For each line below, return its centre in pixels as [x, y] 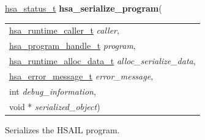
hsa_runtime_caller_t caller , [64, 30]
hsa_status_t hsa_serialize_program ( [84, 8]
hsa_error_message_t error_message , [81, 76]
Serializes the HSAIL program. [62, 129]
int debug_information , [53, 91]
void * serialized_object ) [55, 106]
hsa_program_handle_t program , [73, 46]
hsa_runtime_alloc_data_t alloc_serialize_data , [102, 61]
